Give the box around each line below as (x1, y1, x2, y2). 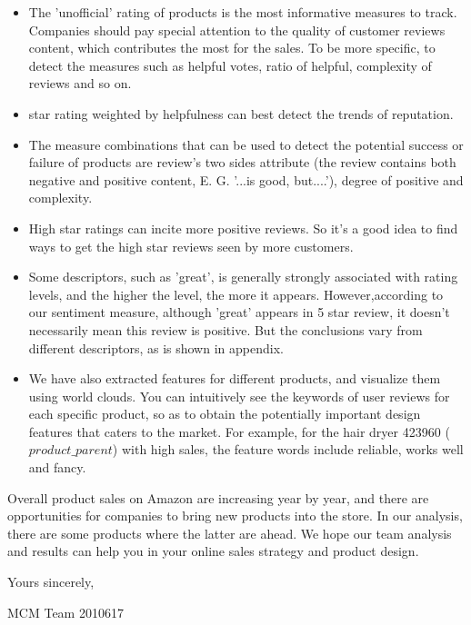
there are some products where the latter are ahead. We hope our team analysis (7, 523, 452, 542)
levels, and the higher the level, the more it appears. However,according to (28, 284, 444, 303)
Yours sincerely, (7, 572, 95, 591)
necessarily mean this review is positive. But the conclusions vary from (28, 320, 423, 339)
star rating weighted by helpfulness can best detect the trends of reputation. (28, 104, 454, 123)
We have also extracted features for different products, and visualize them (28, 369, 441, 388)
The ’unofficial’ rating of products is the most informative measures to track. (28, 3, 457, 21)
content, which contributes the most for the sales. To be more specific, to (28, 38, 436, 57)
